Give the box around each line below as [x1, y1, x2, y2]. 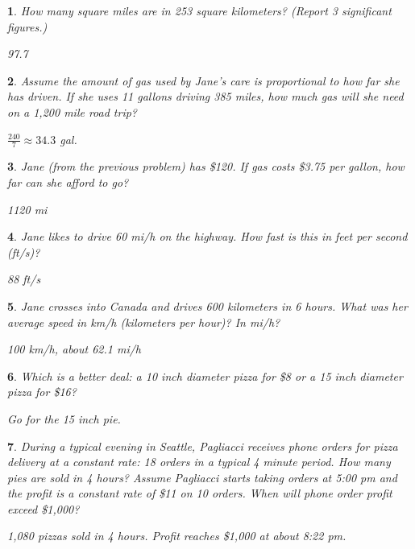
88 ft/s [7, 270, 41, 287]
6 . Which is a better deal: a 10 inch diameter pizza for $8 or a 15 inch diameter [7, 367, 403, 384]
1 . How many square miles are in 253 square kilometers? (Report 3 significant [7, 2, 392, 19]
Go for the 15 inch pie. [7, 410, 121, 427]
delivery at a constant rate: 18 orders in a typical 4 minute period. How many [7, 453, 391, 470]
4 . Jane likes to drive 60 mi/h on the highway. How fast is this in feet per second [7, 228, 408, 245]
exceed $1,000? [7, 500, 80, 517]
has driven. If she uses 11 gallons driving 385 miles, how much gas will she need [7, 88, 404, 105]
